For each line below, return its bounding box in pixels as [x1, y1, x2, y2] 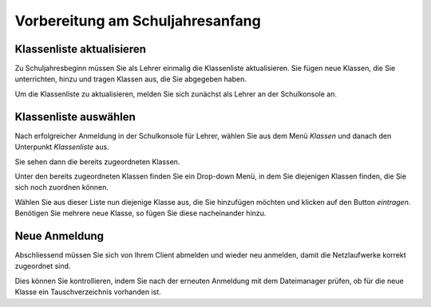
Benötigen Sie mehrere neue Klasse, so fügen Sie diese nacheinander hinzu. [14, 208, 267, 218]
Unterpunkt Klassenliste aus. [14, 142, 109, 152]
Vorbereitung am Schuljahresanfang [14, 12, 261, 30]
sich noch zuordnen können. [14, 183, 109, 192]
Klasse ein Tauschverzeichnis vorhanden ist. [14, 287, 161, 297]
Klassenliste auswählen [14, 110, 136, 124]
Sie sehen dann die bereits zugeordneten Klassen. [14, 156, 180, 167]
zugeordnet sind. [14, 262, 71, 271]
